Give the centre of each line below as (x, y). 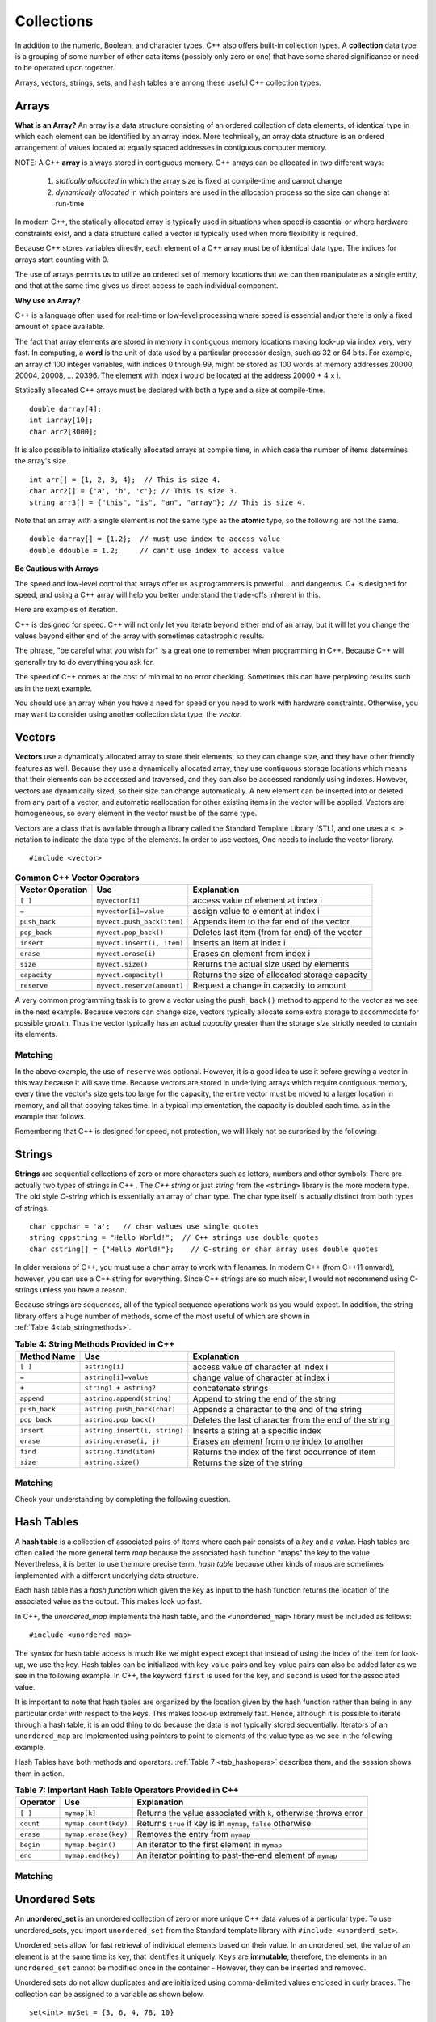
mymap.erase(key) (96, 1834)
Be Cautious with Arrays (57, 569)
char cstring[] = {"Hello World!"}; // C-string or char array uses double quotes (204, 1249)
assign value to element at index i (256, 912)
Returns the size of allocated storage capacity (280, 975)
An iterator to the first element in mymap (210, 1845)
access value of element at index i (258, 900)
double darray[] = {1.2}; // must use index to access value (155, 539)
